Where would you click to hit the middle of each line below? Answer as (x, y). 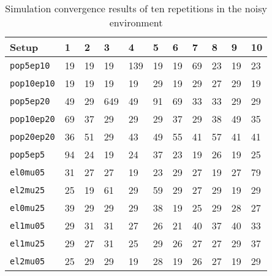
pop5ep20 (30, 101)
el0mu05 (28, 172)
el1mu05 (28, 225)
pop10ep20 (32, 119)
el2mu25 (28, 190)
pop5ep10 (30, 65)
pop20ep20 (32, 136)
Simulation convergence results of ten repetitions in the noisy (136, 8)
